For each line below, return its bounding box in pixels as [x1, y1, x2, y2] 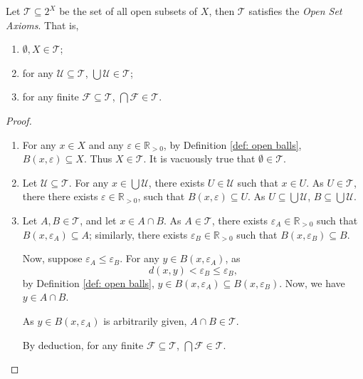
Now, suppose [22, 251, 83, 266]
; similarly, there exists [88, 227, 188, 242]
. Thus [83, 151, 112, 166]
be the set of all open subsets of [59, 4, 198, 18]
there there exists [22, 189, 98, 204]
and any [88, 137, 124, 152]
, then [209, 4, 235, 18]
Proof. [6, 113, 32, 128]
